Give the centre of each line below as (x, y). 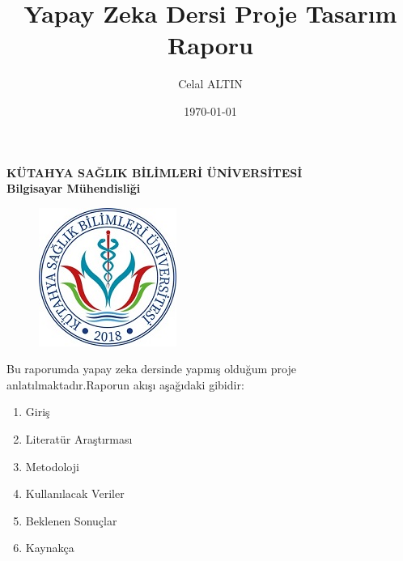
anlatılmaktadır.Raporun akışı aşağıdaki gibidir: (125, 384)
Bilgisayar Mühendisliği (74, 188)
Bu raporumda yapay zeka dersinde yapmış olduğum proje (151, 369)
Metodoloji (52, 466)
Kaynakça (50, 548)
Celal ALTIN (210, 84)
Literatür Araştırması (79, 439)
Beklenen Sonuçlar (71, 520)
